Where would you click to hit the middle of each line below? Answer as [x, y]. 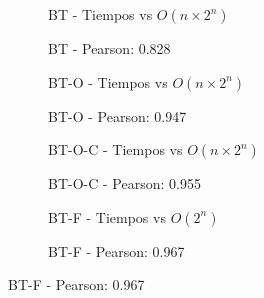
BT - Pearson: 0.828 [109, 48]
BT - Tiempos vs [100, 14]
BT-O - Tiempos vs [108, 81]
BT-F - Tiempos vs [107, 216]
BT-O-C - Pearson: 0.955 [124, 183]
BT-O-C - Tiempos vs [115, 149]
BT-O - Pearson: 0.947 [117, 115]
